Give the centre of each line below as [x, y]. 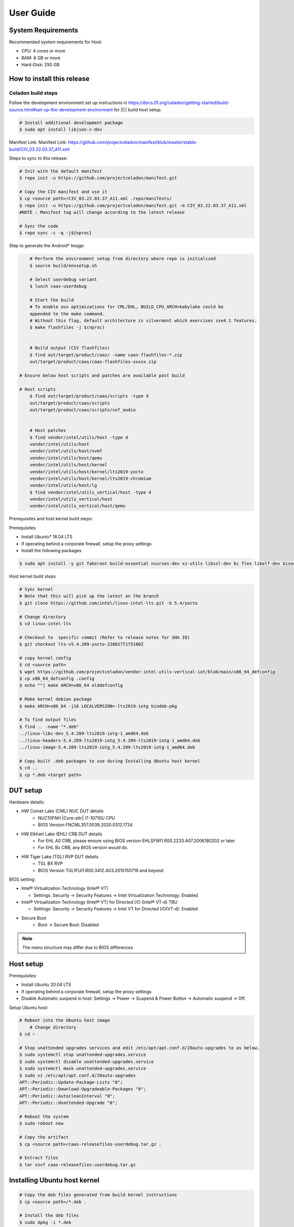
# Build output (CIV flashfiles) [70, 348]
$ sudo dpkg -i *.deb [45, 1222]
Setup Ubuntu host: [29, 1007]
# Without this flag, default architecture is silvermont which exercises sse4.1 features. [143, 320]
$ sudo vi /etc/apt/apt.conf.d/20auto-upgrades [77, 1075]
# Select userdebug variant [63, 279]
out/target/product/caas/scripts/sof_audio [83, 410]
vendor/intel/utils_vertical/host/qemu [78, 506]
